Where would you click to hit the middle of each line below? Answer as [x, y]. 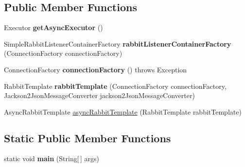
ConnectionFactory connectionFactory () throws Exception [96, 69]
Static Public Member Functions [87, 138]
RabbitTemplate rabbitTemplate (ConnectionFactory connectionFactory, [115, 86]
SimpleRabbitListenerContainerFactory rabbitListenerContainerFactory [118, 43]
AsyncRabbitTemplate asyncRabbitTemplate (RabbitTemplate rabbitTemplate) [123, 111]
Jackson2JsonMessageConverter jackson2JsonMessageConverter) [99, 95]
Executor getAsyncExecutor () [53, 27]
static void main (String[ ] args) [52, 158]
